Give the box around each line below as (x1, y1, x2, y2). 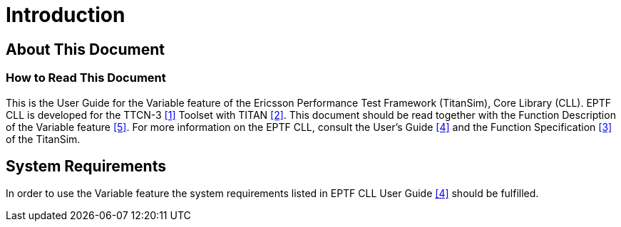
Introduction (6, 3, 125, 27)
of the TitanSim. (6, 132, 81, 145)
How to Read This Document (6, 70, 166, 85)
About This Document (6, 40, 165, 58)
